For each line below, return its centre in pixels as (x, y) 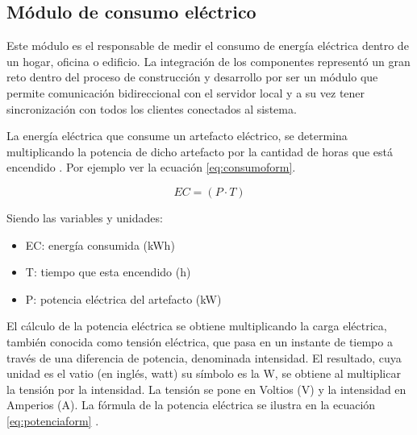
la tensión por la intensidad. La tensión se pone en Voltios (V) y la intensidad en (206, 389)
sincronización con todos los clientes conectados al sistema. (152, 108)
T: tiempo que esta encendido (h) (108, 272)
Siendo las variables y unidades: (85, 217)
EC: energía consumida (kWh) (100, 244)
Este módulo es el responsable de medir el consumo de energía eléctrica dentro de (208, 46)
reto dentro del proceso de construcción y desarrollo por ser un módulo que (192, 77)
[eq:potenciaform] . (53, 420)
